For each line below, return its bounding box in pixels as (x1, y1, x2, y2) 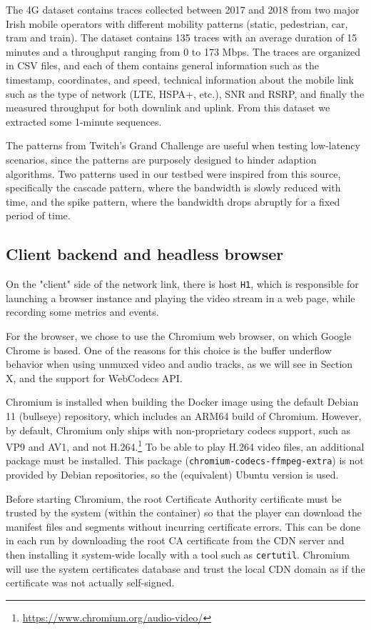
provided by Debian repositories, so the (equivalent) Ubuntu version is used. (6, 467, 339, 482)
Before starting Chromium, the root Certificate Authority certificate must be (6, 491, 342, 506)
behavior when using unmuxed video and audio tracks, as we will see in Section (6, 356, 353, 371)
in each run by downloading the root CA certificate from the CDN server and (6, 533, 345, 548)
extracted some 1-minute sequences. (6, 114, 162, 129)
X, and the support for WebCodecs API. (6, 370, 183, 385)
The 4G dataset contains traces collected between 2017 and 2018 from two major (6, 2, 360, 16)
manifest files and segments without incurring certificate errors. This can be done (6, 519, 361, 534)
